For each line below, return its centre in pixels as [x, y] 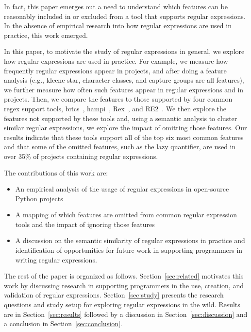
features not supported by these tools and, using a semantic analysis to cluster [121, 118]
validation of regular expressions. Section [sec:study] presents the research [114, 295]
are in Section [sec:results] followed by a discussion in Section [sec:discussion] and [126, 314]
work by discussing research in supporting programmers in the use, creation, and [124, 285]
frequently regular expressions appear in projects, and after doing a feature [115, 70]
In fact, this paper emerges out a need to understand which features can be [116, 6]
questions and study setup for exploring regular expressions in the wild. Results [122, 305]
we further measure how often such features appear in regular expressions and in [124, 89]
